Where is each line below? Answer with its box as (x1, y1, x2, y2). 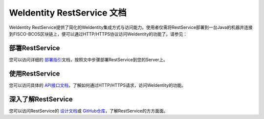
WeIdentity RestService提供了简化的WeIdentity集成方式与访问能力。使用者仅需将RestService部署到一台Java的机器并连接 (9, 24, 253, 30)
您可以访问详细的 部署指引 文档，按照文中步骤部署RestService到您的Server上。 (9, 57, 168, 62)
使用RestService (9, 69, 60, 78)
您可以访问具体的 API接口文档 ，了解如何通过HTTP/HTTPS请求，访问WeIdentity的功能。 (9, 82, 186, 88)
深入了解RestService (9, 95, 73, 103)
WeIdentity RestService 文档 (9, 7, 127, 18)
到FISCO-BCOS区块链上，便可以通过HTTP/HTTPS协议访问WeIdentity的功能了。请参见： (9, 31, 188, 37)
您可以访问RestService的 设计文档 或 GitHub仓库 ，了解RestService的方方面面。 (9, 108, 168, 114)
